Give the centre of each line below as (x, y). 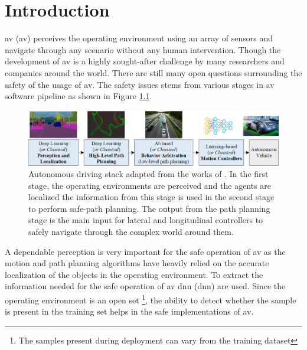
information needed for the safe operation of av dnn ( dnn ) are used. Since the (145, 286)
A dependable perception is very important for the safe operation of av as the (145, 251)
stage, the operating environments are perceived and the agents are (150, 185)
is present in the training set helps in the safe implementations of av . (129, 311)
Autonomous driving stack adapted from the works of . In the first (148, 174)
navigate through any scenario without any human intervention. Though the (143, 49)
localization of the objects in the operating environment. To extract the (134, 274)
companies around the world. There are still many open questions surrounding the (153, 72)
